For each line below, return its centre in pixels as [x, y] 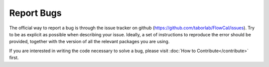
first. [14, 58]
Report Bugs [35, 13]
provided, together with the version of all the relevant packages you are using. [89, 42]
